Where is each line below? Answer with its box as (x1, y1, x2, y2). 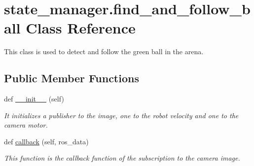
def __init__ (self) (4, 94, 64, 104)
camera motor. (4, 120, 48, 130)
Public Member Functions (4, 70, 139, 86)
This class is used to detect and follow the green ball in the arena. (4, 46, 204, 57)
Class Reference (26, 18, 136, 38)
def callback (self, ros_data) (4, 136, 89, 146)
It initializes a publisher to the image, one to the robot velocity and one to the (4, 110, 239, 120)
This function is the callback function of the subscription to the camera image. (4, 153, 240, 163)
